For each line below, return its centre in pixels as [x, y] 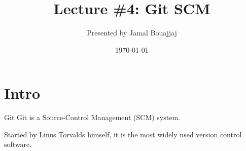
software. [18, 144]
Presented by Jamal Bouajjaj [132, 33]
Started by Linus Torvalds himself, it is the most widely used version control [123, 134]
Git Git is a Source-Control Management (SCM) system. [92, 117]
